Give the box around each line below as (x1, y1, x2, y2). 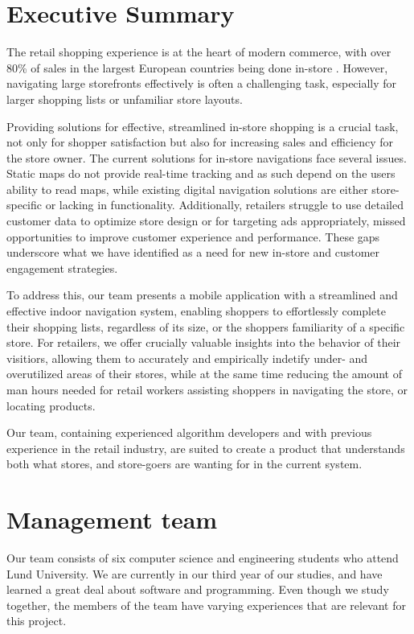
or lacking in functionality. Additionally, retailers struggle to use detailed (45, 196, 404, 213)
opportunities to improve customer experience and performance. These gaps (6, 228, 380, 245)
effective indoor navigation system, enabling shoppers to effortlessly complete (6, 303, 386, 319)
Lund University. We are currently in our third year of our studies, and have (6, 565, 383, 582)
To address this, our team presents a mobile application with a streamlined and (6, 286, 398, 303)
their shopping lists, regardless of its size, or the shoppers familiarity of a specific (6, 318, 405, 335)
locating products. (6, 397, 96, 414)
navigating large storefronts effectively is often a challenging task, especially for (6, 75, 397, 92)
